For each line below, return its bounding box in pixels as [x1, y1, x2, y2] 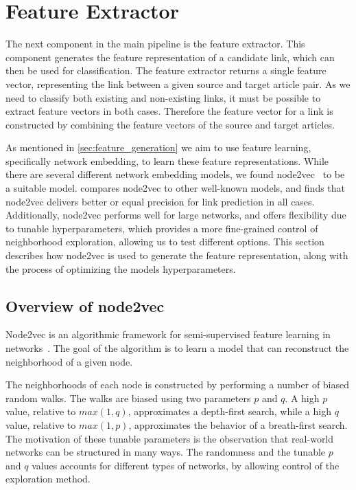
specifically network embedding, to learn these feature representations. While [5, 153, 329, 168]
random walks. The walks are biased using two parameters [5, 390, 251, 405]
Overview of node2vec [5, 295, 165, 316]
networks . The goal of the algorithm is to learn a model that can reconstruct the [5, 341, 349, 355]
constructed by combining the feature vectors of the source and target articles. [5, 117, 335, 131]
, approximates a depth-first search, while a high [128, 404, 331, 419]
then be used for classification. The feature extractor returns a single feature [5, 63, 327, 78]
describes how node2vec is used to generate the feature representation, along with [5, 248, 348, 263]
